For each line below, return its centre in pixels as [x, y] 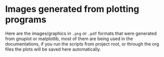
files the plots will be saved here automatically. [53, 49]
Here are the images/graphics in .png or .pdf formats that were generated [81, 33]
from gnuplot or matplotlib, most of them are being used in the [69, 39]
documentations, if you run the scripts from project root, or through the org [82, 44]
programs [26, 20]
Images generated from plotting [72, 9]
